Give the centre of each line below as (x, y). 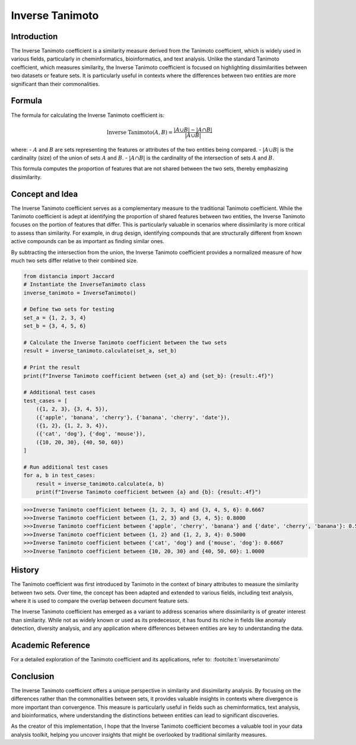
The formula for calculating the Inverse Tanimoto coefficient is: (88, 115)
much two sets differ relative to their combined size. (74, 260)
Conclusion (33, 676)
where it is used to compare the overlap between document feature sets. (100, 601)
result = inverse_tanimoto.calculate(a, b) (100, 484)
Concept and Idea (44, 194)
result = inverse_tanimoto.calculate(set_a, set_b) (100, 351)
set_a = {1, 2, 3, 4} (55, 318)
